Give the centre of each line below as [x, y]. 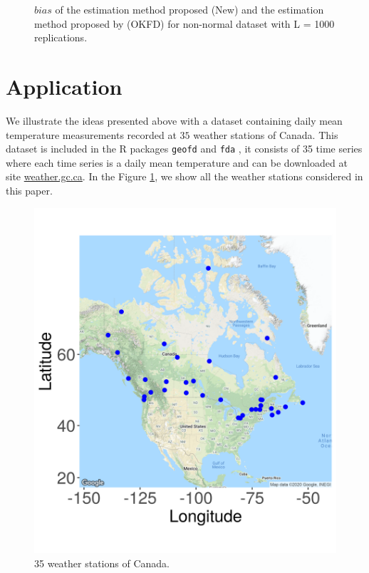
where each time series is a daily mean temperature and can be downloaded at [177, 162]
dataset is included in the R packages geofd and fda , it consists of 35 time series [184, 149]
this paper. [29, 190]
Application [64, 86]
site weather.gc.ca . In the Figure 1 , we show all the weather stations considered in [184, 176]
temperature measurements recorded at [91, 134]
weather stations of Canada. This [266, 134]
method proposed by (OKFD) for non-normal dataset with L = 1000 [184, 23]
